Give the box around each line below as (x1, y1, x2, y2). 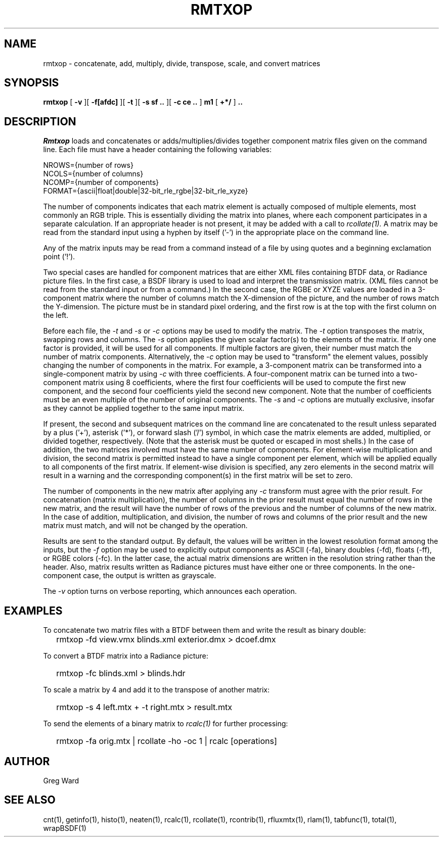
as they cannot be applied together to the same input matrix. (43, 404, 245, 413)
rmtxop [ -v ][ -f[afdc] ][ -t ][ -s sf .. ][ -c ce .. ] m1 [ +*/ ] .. (43, 98, 243, 107)
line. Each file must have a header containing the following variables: (43, 145, 272, 154)
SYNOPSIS (4, 76, 59, 89)
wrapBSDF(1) (43, 823, 86, 832)
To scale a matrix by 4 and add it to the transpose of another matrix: (43, 685, 270, 694)
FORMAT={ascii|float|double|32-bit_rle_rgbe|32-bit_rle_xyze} (43, 186, 248, 196)
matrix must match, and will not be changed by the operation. (43, 521, 248, 530)
